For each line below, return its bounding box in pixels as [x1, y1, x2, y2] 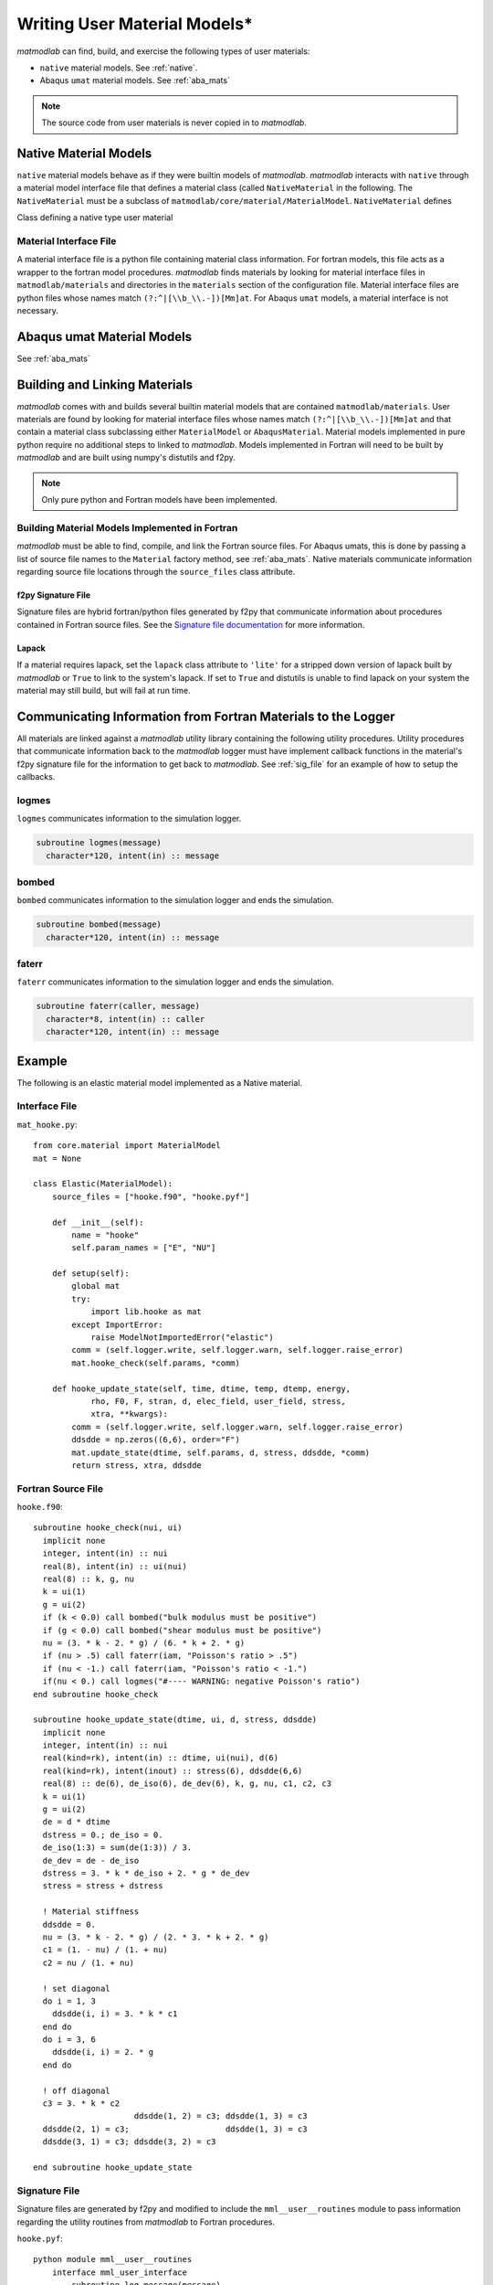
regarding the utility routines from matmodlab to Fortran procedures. [16, 2216, 276, 2227]
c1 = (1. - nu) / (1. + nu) [42, 1945, 169, 1955]
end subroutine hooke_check [33, 1689, 159, 1699]
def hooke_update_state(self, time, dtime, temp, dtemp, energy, [51, 1383, 351, 1394]
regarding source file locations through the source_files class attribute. [16, 566, 296, 577]
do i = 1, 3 [42, 1995, 96, 2006]
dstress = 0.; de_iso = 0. [42, 1829, 163, 1840]
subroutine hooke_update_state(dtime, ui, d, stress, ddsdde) [33, 1715, 318, 1725]
